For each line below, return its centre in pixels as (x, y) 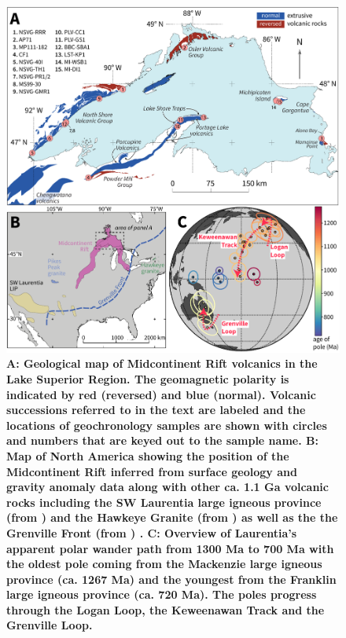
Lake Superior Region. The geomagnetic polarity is (148, 378)
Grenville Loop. (50, 625)
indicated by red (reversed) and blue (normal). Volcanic (161, 394)
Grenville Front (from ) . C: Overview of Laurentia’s (152, 532)
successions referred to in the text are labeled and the (156, 410)
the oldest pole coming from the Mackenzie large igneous (164, 564)
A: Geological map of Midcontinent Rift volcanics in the (162, 363)
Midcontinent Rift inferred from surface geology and (152, 471)
